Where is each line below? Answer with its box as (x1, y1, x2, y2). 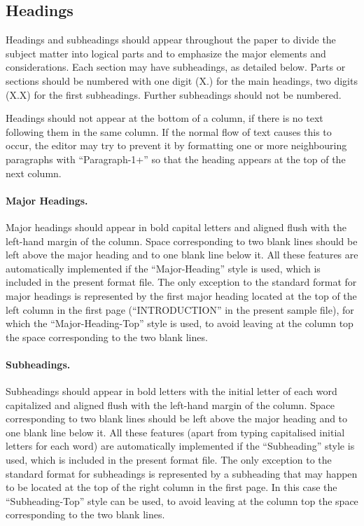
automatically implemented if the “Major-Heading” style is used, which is (6, 261, 321, 275)
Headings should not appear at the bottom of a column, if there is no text (6, 111, 323, 125)
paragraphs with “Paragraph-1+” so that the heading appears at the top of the (6, 151, 346, 166)
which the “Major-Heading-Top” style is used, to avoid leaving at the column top (6, 316, 353, 331)
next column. (6, 165, 62, 180)
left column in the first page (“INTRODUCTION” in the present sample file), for (6, 302, 354, 317)
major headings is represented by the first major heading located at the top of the (6, 288, 357, 303)
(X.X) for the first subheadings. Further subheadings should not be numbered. (6, 87, 342, 102)
